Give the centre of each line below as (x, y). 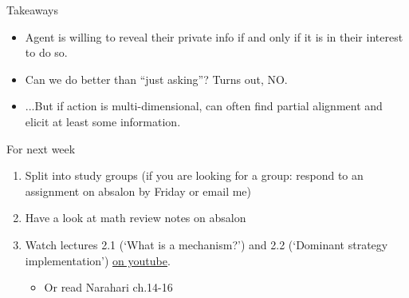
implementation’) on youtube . (98, 260)
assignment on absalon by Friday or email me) (138, 191)
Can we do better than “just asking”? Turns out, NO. (156, 79)
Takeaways (33, 10)
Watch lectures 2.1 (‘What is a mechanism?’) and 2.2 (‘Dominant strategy (206, 244)
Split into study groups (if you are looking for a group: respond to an (194, 175)
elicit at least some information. (103, 121)
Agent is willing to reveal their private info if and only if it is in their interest (214, 36)
